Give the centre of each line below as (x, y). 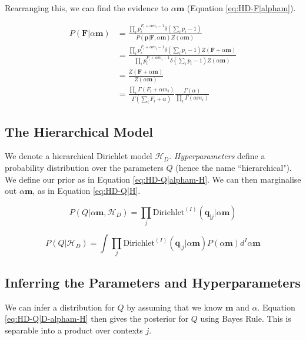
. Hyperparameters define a (217, 156)
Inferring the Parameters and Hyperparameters (153, 282)
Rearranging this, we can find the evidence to (87, 8)
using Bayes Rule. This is (246, 318)
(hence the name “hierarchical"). (234, 168)
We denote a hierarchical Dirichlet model (79, 156)
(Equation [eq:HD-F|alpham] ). (241, 8)
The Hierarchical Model (79, 131)
